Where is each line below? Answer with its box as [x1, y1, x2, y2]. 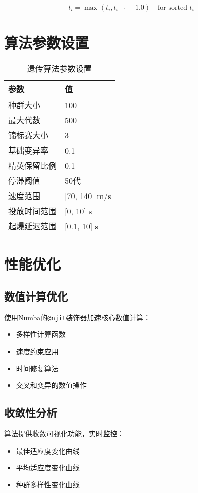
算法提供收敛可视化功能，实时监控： [4, 428, 124, 438]
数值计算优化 [4, 288, 68, 304]
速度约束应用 [16, 346, 59, 356]
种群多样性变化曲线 [16, 479, 80, 489]
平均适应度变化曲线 [16, 462, 80, 473]
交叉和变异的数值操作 [16, 380, 87, 390]
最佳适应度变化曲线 [16, 445, 80, 456]
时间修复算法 [16, 363, 59, 373]
